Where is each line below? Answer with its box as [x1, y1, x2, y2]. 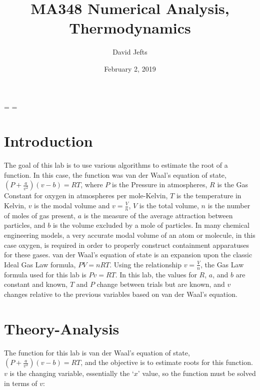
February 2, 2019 [104, 63, 156, 74]
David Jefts [112, 47, 147, 57]
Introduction [4, 131, 93, 151]
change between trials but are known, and [96, 279, 225, 289]
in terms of [4, 377, 37, 388]
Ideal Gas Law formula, [4, 259, 76, 269]
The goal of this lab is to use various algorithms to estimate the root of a [4, 160, 228, 170]
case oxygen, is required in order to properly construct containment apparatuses [4, 239, 249, 250]
